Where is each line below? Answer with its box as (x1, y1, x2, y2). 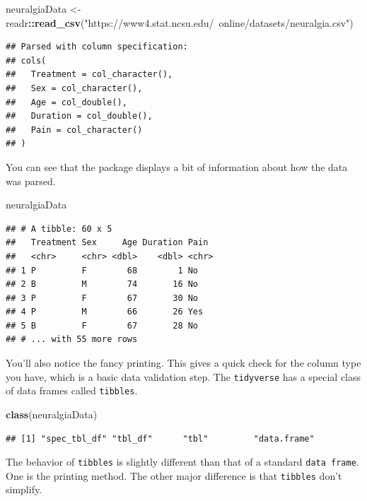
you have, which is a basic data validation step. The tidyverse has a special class (6, 369, 361, 384)
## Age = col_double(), (6, 97, 127, 107)
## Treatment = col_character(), (6, 69, 173, 80)
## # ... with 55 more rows (6, 334, 138, 345)
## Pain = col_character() (6, 124, 143, 135)
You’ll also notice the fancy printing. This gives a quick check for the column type (6, 355, 361, 370)
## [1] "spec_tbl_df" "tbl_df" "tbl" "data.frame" (6, 433, 315, 444)
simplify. (6, 482, 42, 497)
